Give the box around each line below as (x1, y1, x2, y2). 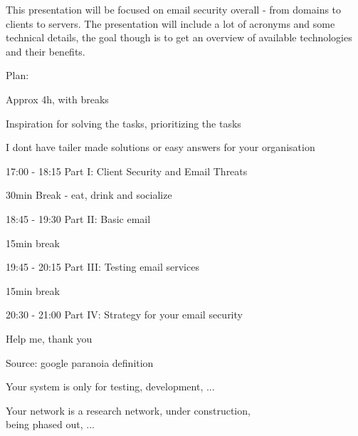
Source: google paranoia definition (6, 355, 154, 370)
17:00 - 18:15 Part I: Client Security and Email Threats (6, 163, 248, 178)
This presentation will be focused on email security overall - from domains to (6, 2, 342, 16)
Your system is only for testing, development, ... (6, 379, 215, 394)
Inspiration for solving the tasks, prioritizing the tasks (6, 115, 241, 130)
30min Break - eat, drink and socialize (6, 187, 172, 202)
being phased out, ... (6, 417, 95, 432)
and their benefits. (6, 43, 85, 58)
